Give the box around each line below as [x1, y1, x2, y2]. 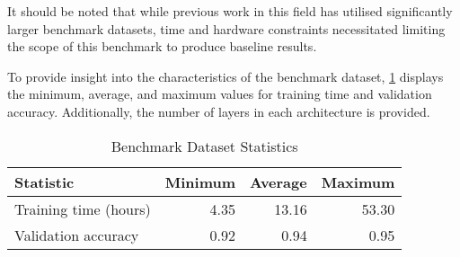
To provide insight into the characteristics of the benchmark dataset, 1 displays [7, 66, 444, 85]
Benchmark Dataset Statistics [111, 135, 298, 156]
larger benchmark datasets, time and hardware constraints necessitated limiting [7, 19, 446, 38]
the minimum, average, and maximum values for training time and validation [7, 84, 432, 103]
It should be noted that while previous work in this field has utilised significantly [7, 2, 453, 20]
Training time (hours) [14, 198, 151, 219]
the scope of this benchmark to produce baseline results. [7, 37, 317, 56]
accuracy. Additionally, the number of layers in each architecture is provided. [7, 102, 430, 120]
